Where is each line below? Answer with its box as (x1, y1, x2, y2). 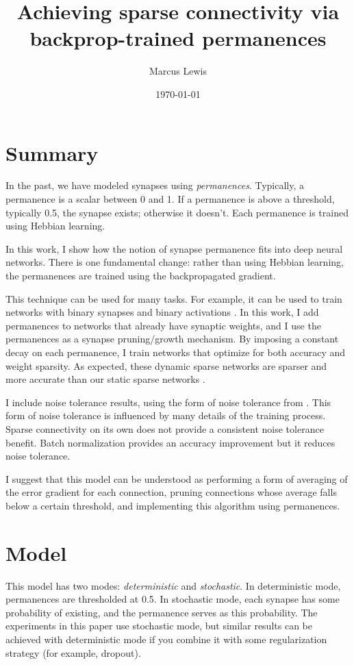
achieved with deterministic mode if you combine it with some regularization (5, 632, 327, 646)
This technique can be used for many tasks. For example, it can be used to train (5, 291, 342, 305)
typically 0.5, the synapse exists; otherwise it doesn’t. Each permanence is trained (5, 205, 349, 219)
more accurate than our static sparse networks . (5, 372, 205, 386)
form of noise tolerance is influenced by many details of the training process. (5, 408, 326, 423)
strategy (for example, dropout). (5, 645, 141, 660)
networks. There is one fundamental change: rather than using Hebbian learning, (5, 255, 344, 269)
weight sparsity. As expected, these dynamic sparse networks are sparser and (5, 358, 327, 373)
